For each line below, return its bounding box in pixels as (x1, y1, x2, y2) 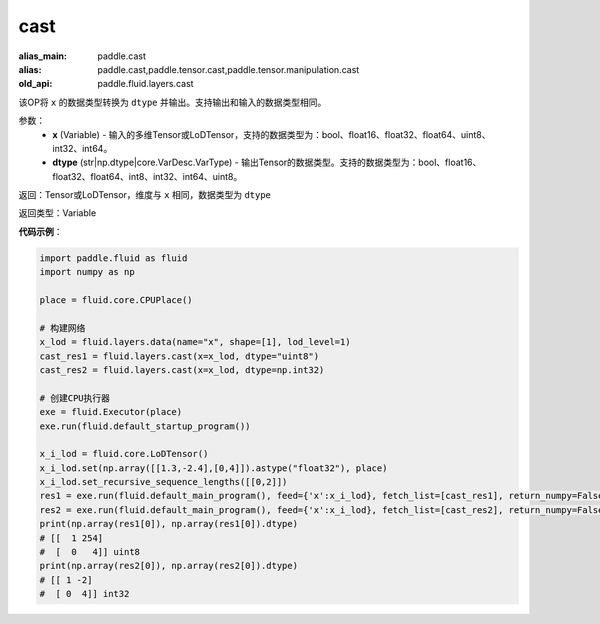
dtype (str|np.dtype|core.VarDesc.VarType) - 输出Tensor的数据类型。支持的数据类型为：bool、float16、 (52, 156, 482, 169)
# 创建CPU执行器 (39, 392, 110, 404)
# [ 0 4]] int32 (39, 588, 130, 600)
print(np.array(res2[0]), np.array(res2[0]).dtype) (39, 560, 299, 572)
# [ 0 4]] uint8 (39, 546, 140, 558)
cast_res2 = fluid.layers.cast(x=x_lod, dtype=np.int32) (39, 364, 325, 375)
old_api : (18, 78, 53, 90)
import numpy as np (39, 266, 135, 278)
